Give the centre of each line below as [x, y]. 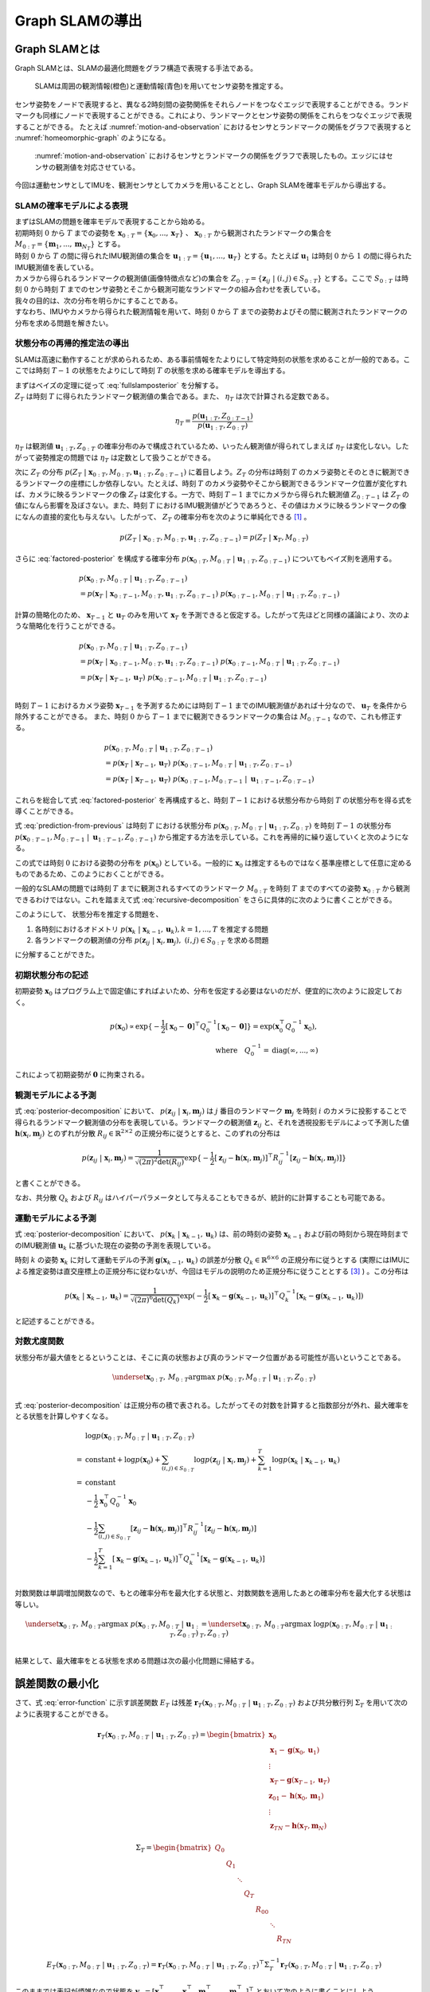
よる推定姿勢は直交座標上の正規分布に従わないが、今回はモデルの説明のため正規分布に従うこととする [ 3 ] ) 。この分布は [212, 1271]
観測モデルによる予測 [56, 1095]
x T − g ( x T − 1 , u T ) [300, 1781]
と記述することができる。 [57, 1321]
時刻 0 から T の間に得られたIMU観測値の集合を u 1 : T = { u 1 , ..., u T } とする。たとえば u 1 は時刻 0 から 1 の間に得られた [213, 257]
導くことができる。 [46, 811]
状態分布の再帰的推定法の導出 [72, 343]
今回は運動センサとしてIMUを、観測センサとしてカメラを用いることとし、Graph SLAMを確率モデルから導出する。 [202, 185]
